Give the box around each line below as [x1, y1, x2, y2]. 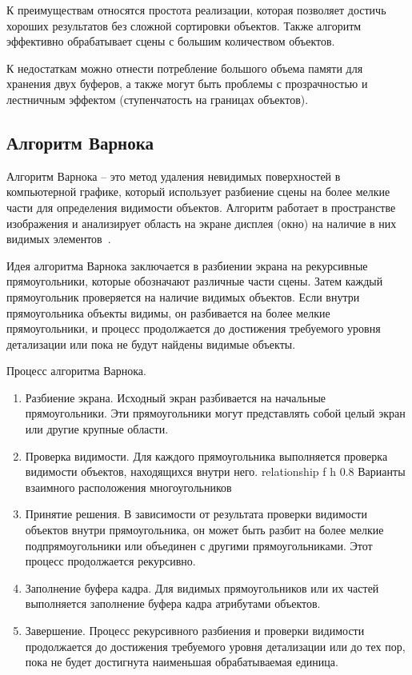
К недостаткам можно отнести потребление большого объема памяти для [6, 59, 363, 76]
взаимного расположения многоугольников [25, 478, 232, 495]
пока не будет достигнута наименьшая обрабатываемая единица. [25, 653, 338, 670]
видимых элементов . [6, 230, 111, 247]
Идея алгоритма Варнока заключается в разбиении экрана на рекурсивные [6, 257, 368, 274]
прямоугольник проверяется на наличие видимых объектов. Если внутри [6, 288, 360, 305]
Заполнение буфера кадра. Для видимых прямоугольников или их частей [25, 579, 379, 596]
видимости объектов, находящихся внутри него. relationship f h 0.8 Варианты [25, 463, 406, 480]
